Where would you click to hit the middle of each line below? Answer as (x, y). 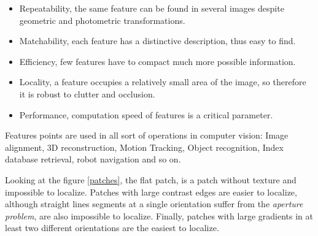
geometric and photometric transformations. (102, 20)
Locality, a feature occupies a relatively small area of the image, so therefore (163, 82)
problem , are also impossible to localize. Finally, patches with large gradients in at (159, 215)
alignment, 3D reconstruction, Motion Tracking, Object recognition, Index (144, 147)
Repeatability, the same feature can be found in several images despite (152, 8)
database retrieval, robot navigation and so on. (93, 159)
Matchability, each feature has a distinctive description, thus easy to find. (157, 41)
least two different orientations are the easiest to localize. (112, 228)
